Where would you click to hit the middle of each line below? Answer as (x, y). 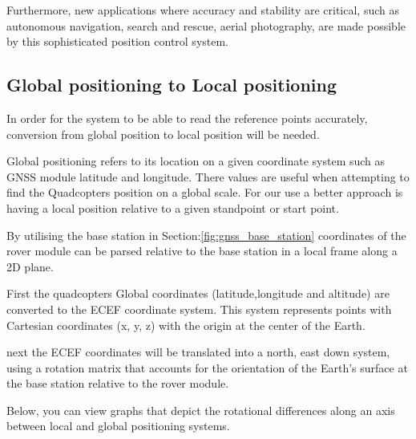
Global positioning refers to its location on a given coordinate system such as (196, 161)
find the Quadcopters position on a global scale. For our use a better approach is (205, 192)
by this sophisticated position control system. (118, 41)
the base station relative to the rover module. (118, 383)
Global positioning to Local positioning (172, 85)
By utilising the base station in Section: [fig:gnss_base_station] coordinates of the (206, 235)
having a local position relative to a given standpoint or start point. (173, 207)
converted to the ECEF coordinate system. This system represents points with (199, 309)
